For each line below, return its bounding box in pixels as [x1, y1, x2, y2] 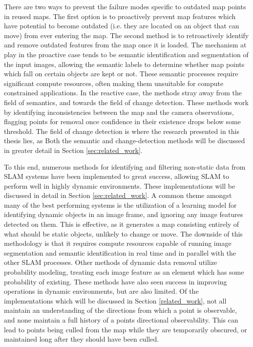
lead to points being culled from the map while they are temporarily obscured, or [4, 324, 247, 334]
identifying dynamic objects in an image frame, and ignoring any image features [4, 209, 243, 219]
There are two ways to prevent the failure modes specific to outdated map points [4, 1, 246, 11]
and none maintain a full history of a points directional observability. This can [4, 315, 238, 325]
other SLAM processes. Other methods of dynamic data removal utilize [4, 257, 217, 267]
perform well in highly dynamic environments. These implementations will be [4, 180, 235, 191]
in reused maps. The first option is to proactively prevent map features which [4, 11, 236, 21]
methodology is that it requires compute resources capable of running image [4, 238, 232, 248]
